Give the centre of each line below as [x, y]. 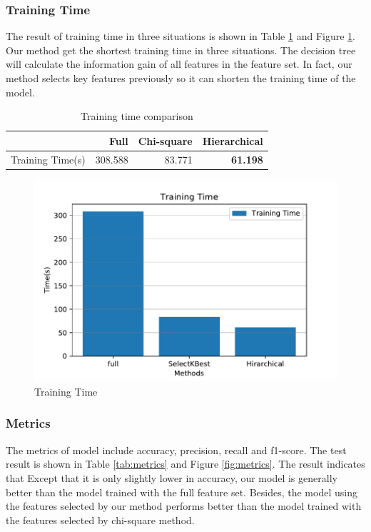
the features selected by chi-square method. [100, 520]
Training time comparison [137, 116]
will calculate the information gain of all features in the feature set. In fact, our [179, 64]
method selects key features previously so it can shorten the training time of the [181, 78]
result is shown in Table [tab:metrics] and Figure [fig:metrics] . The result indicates [185, 464]
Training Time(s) [48, 159]
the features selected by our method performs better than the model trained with [184, 506]
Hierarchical [233, 140]
